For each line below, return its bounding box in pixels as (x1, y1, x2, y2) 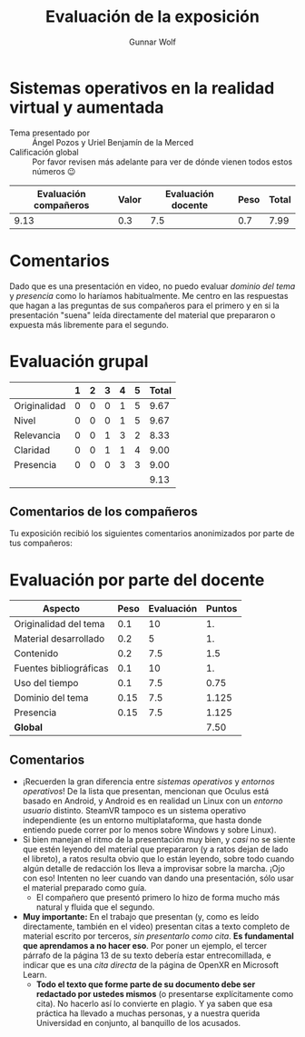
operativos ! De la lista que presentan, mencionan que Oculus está (22, 786, 270, 797)
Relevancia (14, 429, 61, 442)
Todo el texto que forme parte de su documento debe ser (35, 979, 256, 990)
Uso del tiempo (14, 677, 79, 690)
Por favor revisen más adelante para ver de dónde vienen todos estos (32, 156, 293, 167)
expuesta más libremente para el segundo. (9, 319, 170, 330)
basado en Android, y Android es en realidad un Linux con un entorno (22, 795, 283, 806)
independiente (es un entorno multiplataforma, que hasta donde (22, 815, 262, 826)
